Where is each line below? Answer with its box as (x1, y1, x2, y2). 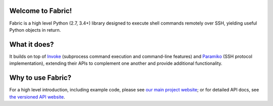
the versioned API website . (9, 93, 65, 100)
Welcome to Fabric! (9, 7, 72, 15)
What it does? (9, 40, 54, 49)
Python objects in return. (9, 27, 61, 33)
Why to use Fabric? (9, 73, 72, 82)
